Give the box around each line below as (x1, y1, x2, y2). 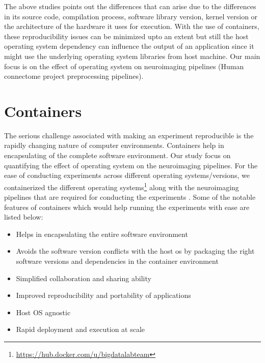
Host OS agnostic (16, 307, 71, 317)
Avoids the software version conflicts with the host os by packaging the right (16, 246, 255, 256)
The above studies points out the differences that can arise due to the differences (4, 1, 256, 11)
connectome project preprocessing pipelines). (4, 71, 144, 81)
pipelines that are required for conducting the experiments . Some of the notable (4, 192, 256, 202)
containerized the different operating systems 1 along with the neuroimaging (4, 180, 239, 192)
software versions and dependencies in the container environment (16, 256, 219, 266)
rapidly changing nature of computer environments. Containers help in (4, 140, 224, 150)
